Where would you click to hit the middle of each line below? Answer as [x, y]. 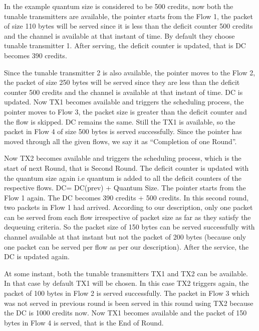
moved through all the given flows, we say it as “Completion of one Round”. [120, 141]
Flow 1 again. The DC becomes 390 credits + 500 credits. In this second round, [126, 197]
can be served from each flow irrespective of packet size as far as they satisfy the [127, 217]
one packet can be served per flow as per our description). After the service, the [126, 246]
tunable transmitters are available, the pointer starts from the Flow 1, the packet [128, 16]
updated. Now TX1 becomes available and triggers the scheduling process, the [124, 102]
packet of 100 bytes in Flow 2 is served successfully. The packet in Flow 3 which [127, 293]
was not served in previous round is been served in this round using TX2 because [129, 303]
